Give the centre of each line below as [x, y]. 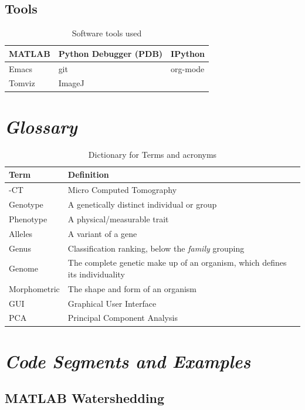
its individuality [96, 274]
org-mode [188, 68]
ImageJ [71, 83]
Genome [23, 268]
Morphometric [34, 288]
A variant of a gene [102, 233]
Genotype [26, 204]
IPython [188, 53]
